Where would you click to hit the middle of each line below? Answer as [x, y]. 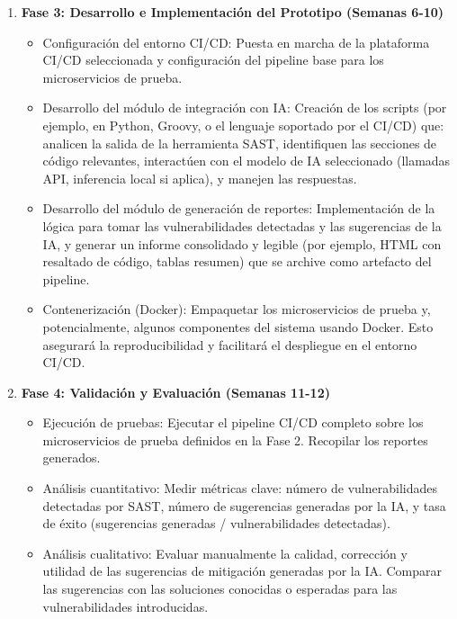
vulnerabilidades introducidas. [125, 606]
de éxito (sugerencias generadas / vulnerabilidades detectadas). [216, 523]
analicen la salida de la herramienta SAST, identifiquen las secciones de [240, 143]
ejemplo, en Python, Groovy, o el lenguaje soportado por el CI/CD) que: [243, 125]
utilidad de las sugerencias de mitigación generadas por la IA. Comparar [242, 571]
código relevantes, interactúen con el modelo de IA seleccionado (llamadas [246, 161]
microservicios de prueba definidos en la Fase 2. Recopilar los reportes [235, 440]
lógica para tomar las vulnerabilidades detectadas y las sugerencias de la [242, 225]
